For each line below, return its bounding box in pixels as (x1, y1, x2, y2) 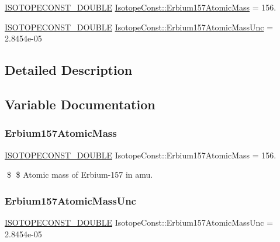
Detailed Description (5, 61, 133, 79)
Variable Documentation (5, 95, 155, 113)
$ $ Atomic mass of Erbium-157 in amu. (6, 168, 153, 181)
